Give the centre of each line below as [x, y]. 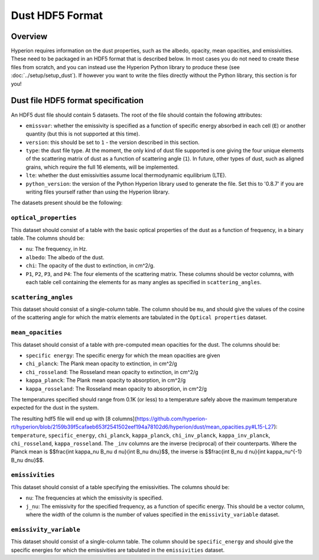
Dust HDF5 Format [57, 15]
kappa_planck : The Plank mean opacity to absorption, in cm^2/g [106, 380]
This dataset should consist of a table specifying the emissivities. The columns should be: [120, 487]
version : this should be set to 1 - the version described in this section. [113, 142]
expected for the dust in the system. [55, 408]
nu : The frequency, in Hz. [57, 249]
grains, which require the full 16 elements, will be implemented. [102, 167]
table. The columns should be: [48, 238]
